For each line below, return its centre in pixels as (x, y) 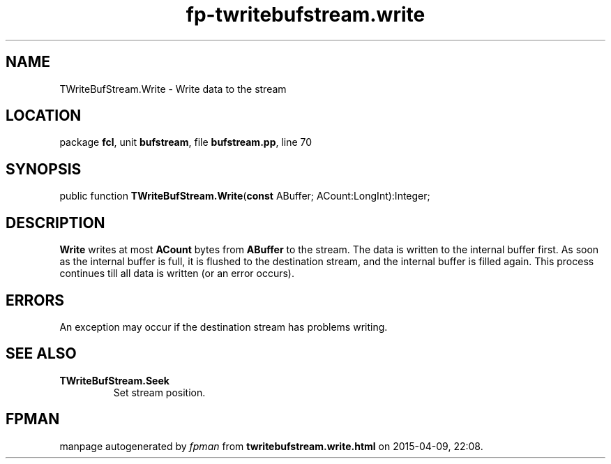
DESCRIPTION (55, 223)
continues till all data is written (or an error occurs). (177, 274)
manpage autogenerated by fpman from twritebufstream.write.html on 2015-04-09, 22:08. (271, 446)
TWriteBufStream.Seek (114, 380)
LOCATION (44, 116)
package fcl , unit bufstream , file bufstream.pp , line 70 (186, 142)
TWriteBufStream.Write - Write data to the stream (173, 89)
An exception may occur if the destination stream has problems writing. (224, 327)
